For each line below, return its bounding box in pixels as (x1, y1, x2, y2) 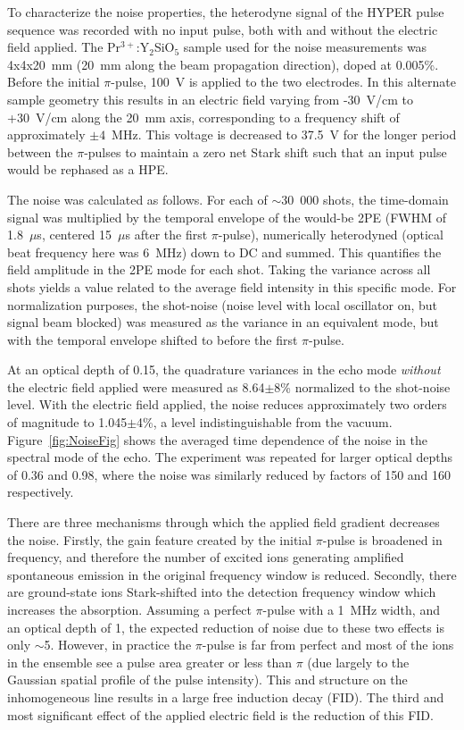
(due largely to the (307, 652, 410, 671)
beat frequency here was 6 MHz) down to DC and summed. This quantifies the (7, 242, 442, 261)
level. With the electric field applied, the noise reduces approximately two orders (7, 395, 447, 414)
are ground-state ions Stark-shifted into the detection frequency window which (7, 583, 436, 601)
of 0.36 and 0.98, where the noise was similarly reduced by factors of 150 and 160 (7, 465, 452, 483)
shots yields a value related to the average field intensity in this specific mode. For (7, 277, 457, 296)
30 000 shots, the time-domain (281, 189, 449, 208)
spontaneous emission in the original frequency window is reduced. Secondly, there (7, 565, 457, 583)
